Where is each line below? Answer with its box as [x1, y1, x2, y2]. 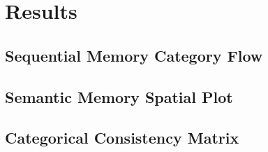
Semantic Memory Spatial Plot [5, 85, 233, 107]
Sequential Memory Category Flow [5, 44, 263, 66]
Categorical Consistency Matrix [5, 127, 239, 148]
